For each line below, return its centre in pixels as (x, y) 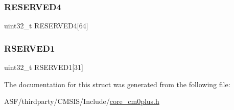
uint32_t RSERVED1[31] (44, 67)
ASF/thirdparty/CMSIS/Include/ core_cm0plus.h (82, 101)
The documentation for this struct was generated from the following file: (117, 84)
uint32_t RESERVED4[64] (46, 26)
